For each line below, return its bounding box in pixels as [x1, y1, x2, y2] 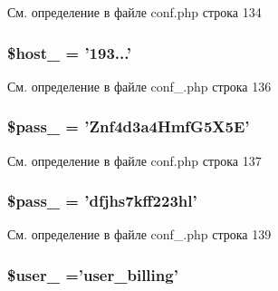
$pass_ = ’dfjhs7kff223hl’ [7, 189, 197, 212]
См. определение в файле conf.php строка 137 [7, 150, 262, 170]
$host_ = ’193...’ [7, 41, 132, 63]
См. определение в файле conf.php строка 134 [7, 3, 262, 21]
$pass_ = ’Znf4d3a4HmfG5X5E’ [7, 115, 250, 138]
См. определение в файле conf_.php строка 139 [7, 225, 272, 244]
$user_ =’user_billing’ [7, 263, 178, 286]
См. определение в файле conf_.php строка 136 [7, 76, 272, 95]
